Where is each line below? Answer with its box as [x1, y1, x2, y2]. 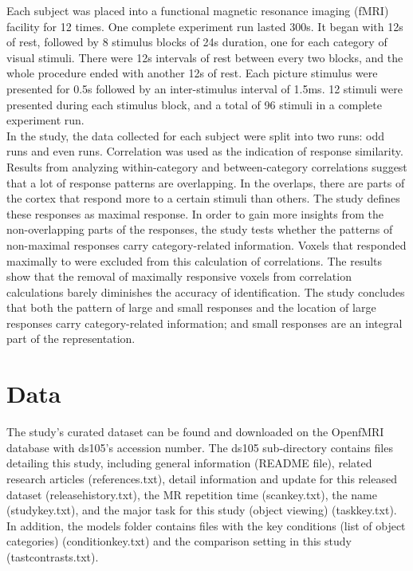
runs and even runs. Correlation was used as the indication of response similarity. [6, 143, 403, 159]
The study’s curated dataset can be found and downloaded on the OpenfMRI [6, 423, 384, 440]
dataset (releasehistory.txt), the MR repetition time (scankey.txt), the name [6, 486, 377, 502]
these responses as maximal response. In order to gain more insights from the [6, 205, 383, 222]
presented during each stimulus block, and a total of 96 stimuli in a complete [6, 96, 382, 112]
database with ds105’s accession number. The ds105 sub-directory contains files [6, 439, 393, 455]
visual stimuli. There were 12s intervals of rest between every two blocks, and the [6, 49, 403, 65]
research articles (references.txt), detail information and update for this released [6, 470, 397, 486]
